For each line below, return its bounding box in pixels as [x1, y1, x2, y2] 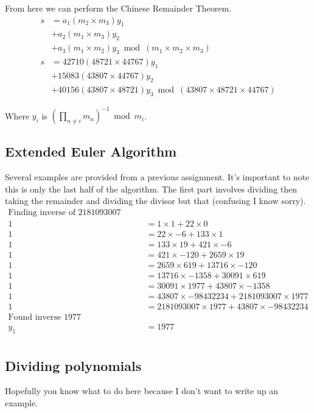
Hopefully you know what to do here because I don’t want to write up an [5, 384, 278, 397]
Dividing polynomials [5, 356, 142, 375]
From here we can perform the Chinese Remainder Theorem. [5, 2, 232, 14]
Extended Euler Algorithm [5, 142, 177, 161]
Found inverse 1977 [8, 313, 81, 322]
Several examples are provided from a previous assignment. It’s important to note [5, 171, 310, 183]
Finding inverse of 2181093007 [8, 208, 121, 217]
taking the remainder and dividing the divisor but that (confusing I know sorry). [5, 194, 306, 207]
